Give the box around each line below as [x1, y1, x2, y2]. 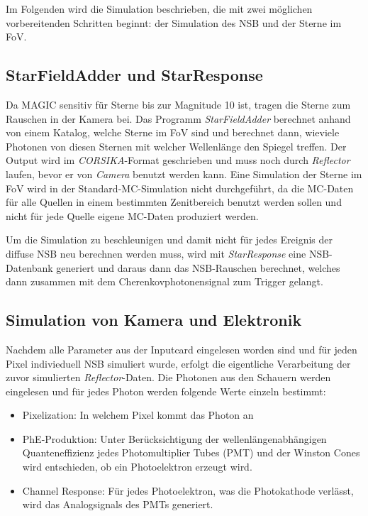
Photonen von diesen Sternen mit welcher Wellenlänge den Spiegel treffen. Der [6, 138, 347, 153]
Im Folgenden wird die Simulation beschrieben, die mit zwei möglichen [6, 1, 313, 16]
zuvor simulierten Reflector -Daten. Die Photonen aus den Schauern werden [6, 370, 331, 385]
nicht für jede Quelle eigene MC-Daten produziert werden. [6, 208, 259, 223]
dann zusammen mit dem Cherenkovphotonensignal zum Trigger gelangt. [6, 274, 323, 289]
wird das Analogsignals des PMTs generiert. [22, 497, 213, 512]
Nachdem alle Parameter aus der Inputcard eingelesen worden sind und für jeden [6, 341, 357, 356]
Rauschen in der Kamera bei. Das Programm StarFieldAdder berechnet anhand [6, 111, 351, 126]
